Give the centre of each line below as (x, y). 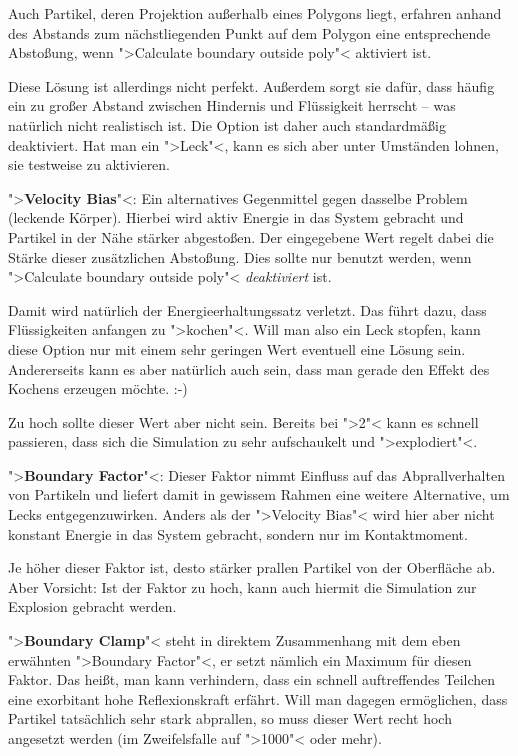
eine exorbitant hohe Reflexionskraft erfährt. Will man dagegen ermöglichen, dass (258, 698)
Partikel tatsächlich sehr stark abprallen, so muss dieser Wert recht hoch (230, 718)
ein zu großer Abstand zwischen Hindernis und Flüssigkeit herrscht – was (232, 105)
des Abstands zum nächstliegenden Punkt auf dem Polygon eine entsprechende (249, 32)
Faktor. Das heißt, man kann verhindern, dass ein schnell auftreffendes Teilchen (252, 679)
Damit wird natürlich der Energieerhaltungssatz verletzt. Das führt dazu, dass (247, 309)
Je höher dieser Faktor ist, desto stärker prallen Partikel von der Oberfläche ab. (252, 567)
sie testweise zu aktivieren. (89, 164)
